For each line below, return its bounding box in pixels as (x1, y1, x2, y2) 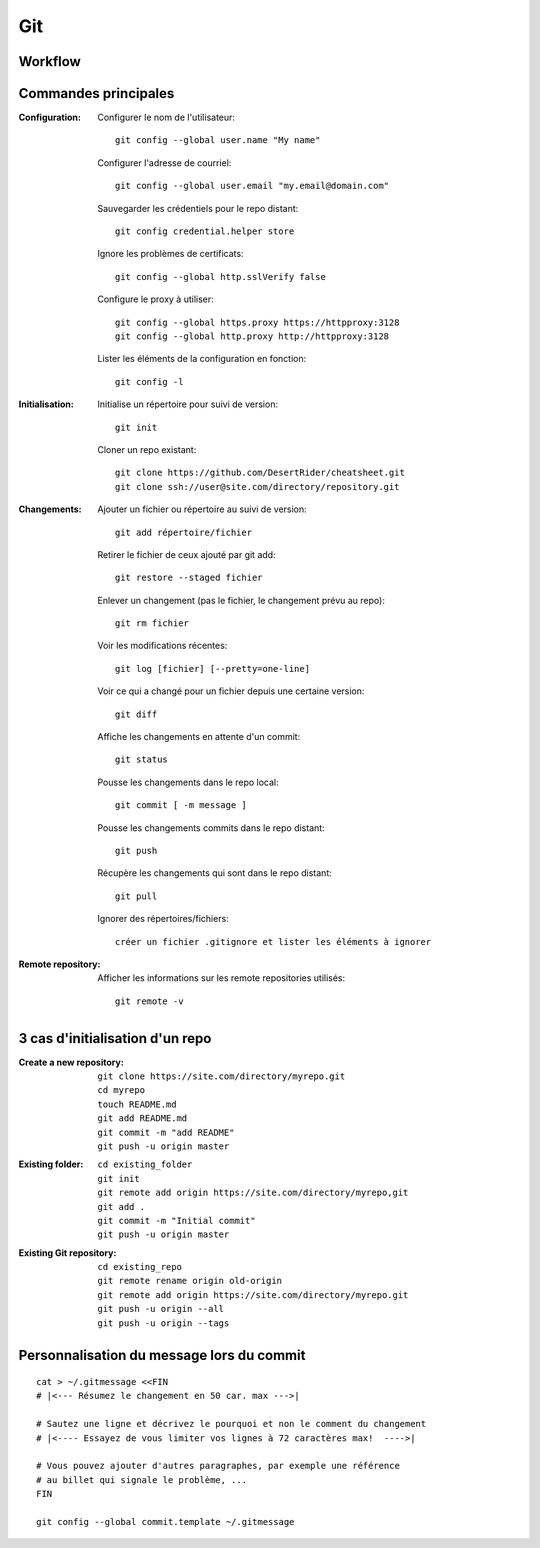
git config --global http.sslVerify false (115, 271, 327, 282)
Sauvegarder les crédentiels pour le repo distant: (97, 202, 299, 214)
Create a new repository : (18, 1056, 124, 1068)
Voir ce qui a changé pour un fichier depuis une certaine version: (97, 685, 365, 697)
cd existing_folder (97, 1159, 193, 1170)
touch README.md (97, 1098, 177, 1110)
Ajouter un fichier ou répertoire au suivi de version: (97, 503, 307, 515)
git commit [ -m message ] (115, 800, 247, 811)
